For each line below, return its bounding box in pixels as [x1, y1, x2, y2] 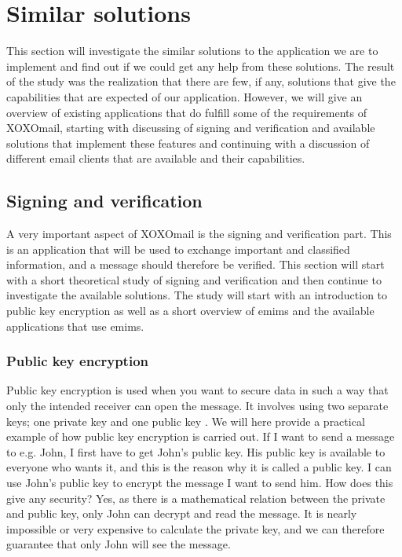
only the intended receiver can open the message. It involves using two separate [6, 398, 389, 414]
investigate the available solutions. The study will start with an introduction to [6, 287, 388, 303]
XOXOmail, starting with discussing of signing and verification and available [6, 119, 375, 136]
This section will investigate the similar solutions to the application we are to [6, 42, 378, 59]
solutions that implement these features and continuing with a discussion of [6, 134, 370, 151]
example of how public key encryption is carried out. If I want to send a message [6, 428, 395, 445]
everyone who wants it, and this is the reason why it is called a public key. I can [6, 459, 392, 475]
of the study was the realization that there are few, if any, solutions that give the [6, 73, 396, 90]
